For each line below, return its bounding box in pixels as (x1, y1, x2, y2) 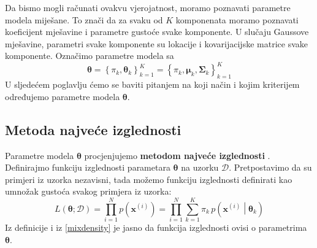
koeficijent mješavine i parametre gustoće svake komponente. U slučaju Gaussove (5, 25, 309, 38)
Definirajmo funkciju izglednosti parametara (5, 161, 170, 174)
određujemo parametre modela (5, 90, 120, 103)
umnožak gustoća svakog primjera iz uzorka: (5, 185, 172, 198)
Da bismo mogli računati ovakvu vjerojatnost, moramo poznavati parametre (5, 1, 291, 14)
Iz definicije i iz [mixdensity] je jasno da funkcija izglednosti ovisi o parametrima (5, 221, 307, 234)
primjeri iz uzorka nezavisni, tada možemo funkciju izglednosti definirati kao (5, 172, 292, 185)
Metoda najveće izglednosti (5, 120, 181, 139)
